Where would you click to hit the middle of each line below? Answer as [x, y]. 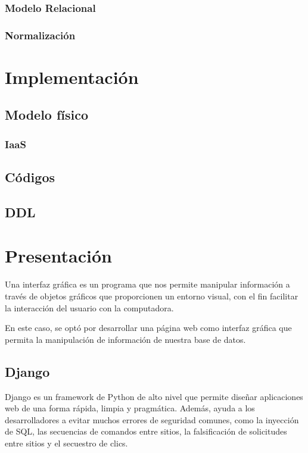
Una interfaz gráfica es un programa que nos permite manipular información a [147, 284]
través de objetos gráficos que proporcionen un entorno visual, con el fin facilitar [152, 296]
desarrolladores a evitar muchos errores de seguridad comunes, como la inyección [152, 419]
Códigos [30, 177]
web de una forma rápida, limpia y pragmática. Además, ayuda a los [130, 408]
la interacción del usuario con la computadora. [89, 307]
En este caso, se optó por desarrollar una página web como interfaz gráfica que [148, 328]
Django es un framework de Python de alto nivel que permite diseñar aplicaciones [154, 396]
